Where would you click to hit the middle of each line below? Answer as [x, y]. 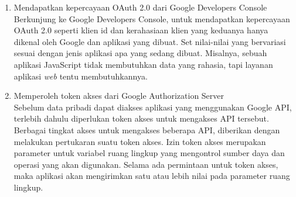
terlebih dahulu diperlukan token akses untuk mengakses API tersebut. [141, 118]
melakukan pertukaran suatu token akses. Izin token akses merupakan [140, 141]
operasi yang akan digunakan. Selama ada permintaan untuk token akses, [146, 164]
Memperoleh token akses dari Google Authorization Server [119, 96]
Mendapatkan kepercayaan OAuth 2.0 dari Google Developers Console [140, 7]
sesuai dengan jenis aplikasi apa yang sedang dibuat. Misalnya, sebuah [140, 53]
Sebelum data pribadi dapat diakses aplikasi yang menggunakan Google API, [153, 107]
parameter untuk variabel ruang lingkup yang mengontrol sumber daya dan [149, 153]
